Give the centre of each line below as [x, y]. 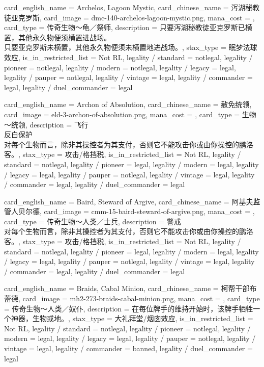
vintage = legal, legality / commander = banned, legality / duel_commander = [128, 348]
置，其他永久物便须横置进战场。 [57, 37]
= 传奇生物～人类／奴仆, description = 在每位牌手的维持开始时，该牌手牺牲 [129, 308]
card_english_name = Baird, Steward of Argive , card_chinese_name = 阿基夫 [129, 201]
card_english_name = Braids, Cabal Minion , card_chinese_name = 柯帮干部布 [130, 288]
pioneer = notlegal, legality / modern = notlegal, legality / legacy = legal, [120, 67]
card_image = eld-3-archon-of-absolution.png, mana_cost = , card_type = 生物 [130, 114]
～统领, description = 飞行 [46, 124]
